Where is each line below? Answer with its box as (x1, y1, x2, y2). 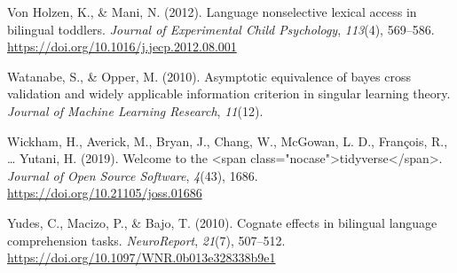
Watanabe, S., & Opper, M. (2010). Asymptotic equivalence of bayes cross (7, 66, 411, 85)
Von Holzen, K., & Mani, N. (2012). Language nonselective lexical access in (7, 3, 417, 20)
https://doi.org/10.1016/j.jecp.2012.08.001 (7, 37, 237, 56)
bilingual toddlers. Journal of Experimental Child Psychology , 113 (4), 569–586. (7, 19, 435, 38)
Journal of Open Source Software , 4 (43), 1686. (7, 166, 258, 184)
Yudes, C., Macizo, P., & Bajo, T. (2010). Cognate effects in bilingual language (7, 213, 437, 231)
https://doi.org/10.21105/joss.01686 (7, 183, 202, 202)
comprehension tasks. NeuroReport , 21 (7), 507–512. (7, 230, 286, 249)
